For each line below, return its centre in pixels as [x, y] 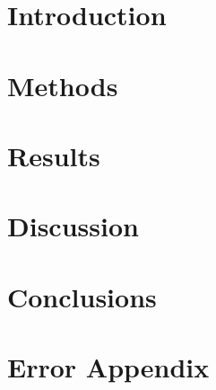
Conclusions [82, 296]
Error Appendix [108, 367]
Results [54, 155]
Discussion [73, 226]
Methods [63, 85]
